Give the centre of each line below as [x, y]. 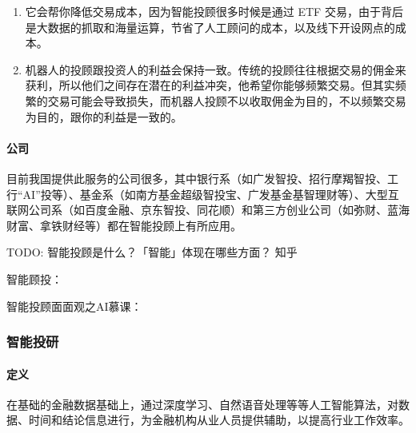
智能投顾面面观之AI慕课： [74, 306]
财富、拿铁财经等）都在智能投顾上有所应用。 [124, 225]
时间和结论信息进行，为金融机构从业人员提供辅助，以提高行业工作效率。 [219, 420]
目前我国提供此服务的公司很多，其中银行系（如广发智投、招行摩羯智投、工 [202, 178]
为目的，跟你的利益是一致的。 [104, 116]
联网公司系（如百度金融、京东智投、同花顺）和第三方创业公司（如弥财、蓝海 [208, 210]
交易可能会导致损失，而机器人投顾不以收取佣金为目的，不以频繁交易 [227, 100]
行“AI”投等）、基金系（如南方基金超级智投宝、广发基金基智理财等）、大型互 [203, 194]
